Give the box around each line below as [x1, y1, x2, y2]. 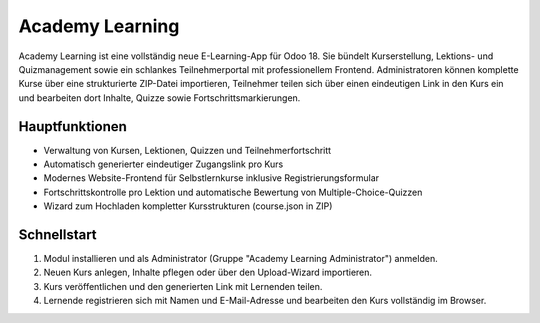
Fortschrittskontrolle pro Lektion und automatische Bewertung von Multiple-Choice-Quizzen [43, 186, 423, 198]
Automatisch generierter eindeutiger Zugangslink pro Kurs [43, 158, 284, 170]
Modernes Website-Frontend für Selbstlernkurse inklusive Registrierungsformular [43, 172, 380, 184]
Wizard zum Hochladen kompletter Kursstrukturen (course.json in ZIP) [43, 200, 333, 212]
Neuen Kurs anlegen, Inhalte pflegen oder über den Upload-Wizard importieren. [43, 266, 373, 279]
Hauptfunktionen [18, 118, 127, 135]
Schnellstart [18, 226, 97, 243]
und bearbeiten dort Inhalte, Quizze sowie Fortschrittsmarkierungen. [18, 91, 301, 104]
